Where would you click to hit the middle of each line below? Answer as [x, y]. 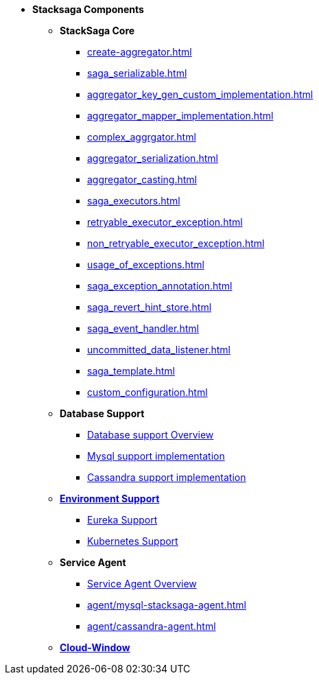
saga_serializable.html [137, 73]
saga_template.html [131, 371]
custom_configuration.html [147, 392]
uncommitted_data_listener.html [159, 350]
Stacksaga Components [88, 9]
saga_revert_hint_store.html [150, 307]
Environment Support [110, 499]
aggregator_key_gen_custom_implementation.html [200, 94]
